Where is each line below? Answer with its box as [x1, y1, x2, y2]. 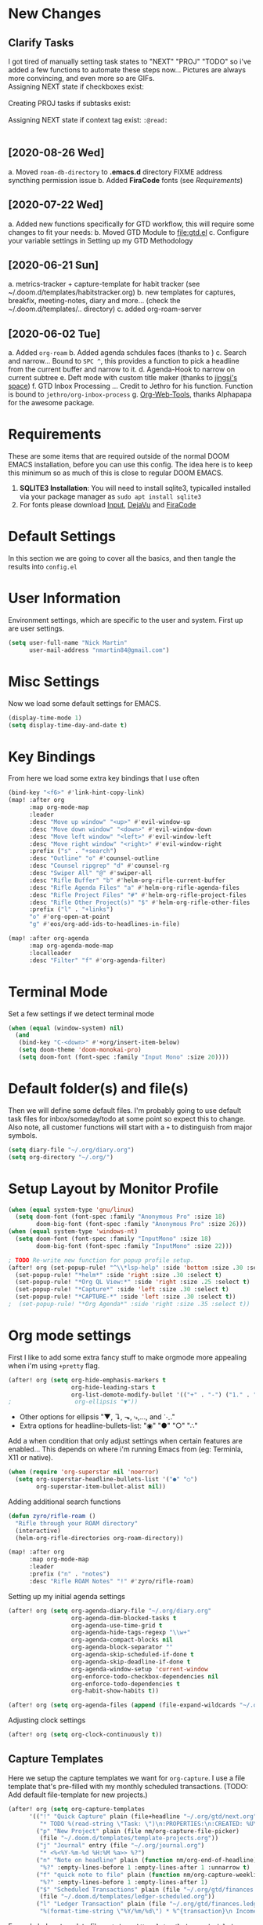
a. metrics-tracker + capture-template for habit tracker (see [8, 280, 200, 289]
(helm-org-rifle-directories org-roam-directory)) [15, 1534, 184, 1542]
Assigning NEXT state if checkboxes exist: [8, 82, 145, 91]
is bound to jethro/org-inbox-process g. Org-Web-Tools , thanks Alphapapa [8, 390, 252, 399]
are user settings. [8, 624, 65, 633]
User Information [8, 590, 121, 607]
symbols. [8, 1130, 38, 1140]
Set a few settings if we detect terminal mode [8, 1008, 155, 1018]
